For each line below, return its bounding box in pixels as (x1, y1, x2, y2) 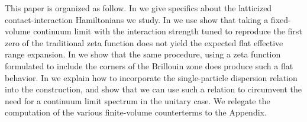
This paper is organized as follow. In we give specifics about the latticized (5, 2, 272, 14)
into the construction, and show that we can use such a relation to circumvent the (5, 83, 302, 95)
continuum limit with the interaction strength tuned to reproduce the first (33, 25, 302, 37)
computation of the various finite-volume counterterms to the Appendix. (5, 106, 267, 118)
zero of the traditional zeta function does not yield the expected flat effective (5, 36, 283, 49)
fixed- (270, 13, 291, 25)
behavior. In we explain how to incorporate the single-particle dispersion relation (5, 71, 298, 84)
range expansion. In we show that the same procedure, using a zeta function (5, 48, 281, 60)
